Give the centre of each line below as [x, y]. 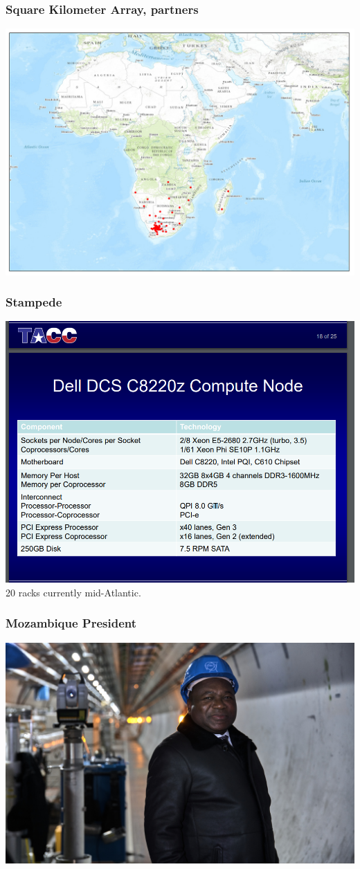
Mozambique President [71, 623]
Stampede [34, 302]
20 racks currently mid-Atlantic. [73, 592]
